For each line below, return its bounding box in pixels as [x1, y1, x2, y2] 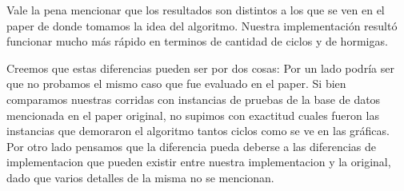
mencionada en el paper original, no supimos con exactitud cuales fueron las [6, 106, 379, 123]
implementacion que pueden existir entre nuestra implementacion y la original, [6, 153, 391, 170]
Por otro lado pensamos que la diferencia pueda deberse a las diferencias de [6, 137, 376, 154]
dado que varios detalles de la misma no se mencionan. [6, 169, 274, 185]
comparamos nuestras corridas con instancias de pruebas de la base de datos [6, 90, 381, 107]
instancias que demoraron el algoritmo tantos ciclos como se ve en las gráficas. [6, 122, 390, 139]
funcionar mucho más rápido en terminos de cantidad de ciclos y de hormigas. [6, 33, 388, 50]
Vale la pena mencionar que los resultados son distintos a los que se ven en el [6, 2, 385, 18]
